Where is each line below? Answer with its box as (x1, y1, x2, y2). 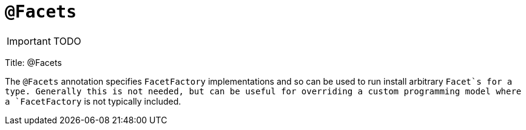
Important (7, 34, 51, 47)
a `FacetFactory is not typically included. (5, 96, 181, 106)
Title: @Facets (5, 57, 62, 68)
